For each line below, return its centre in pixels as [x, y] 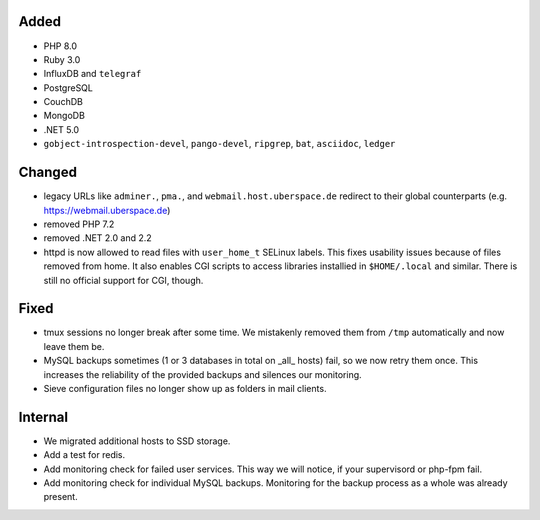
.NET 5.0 [61, 129]
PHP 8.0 [60, 46]
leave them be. [74, 346]
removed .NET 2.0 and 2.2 [97, 238]
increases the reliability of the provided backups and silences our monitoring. [202, 374]
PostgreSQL [68, 87]
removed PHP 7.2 [79, 224]
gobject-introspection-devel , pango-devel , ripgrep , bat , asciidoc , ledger [219, 144]
